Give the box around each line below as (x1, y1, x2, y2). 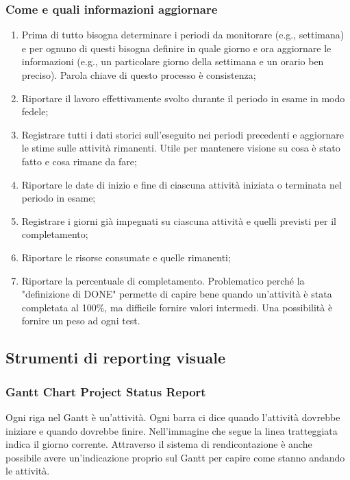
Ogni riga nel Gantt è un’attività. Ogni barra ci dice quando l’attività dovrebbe (5, 409, 340, 424)
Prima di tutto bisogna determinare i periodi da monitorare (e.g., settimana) (21, 27, 345, 42)
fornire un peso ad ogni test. (21, 313, 140, 328)
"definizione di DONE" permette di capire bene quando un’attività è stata (21, 287, 332, 301)
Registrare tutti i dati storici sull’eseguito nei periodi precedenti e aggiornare (21, 127, 344, 141)
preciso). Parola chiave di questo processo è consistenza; (21, 68, 256, 82)
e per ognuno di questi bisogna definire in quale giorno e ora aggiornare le (21, 40, 332, 55)
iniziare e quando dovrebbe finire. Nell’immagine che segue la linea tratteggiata (5, 423, 338, 437)
